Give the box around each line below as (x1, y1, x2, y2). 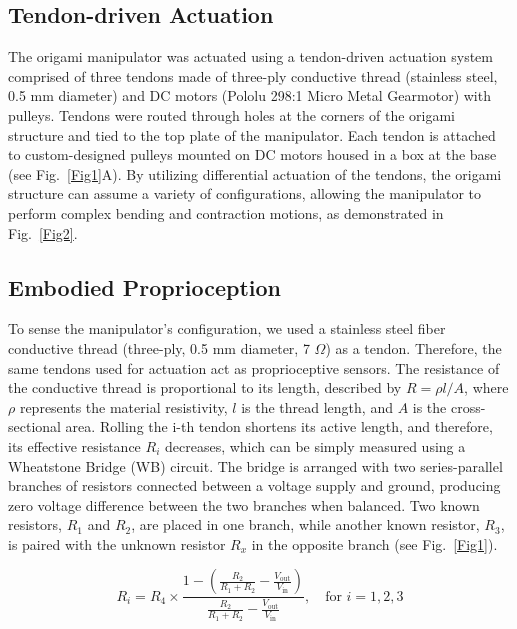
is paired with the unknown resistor (8, 533, 226, 554)
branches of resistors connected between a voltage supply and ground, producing (8, 475, 501, 496)
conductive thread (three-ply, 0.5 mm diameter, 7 (8, 337, 310, 358)
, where (464, 377, 509, 398)
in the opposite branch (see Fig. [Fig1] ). (251, 533, 498, 554)
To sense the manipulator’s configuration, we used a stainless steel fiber (8, 318, 446, 339)
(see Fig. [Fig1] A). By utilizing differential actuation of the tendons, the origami (8, 163, 502, 184)
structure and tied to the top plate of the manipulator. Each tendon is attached (8, 124, 496, 145)
